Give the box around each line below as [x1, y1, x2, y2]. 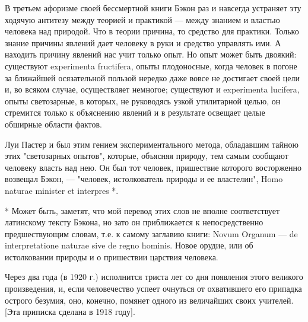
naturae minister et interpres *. [5, 184, 119, 196]
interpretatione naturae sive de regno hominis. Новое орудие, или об [5, 239, 253, 251]
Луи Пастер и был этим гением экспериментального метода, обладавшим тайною [5, 138, 299, 150]
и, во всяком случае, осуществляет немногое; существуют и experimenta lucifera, [5, 83, 300, 95]
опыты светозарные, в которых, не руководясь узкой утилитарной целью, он [5, 94, 281, 107]
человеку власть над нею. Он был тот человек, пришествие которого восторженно [5, 161, 302, 173]
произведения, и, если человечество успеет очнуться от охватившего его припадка [5, 282, 302, 295]
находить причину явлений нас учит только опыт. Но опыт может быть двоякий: [5, 48, 297, 60]
